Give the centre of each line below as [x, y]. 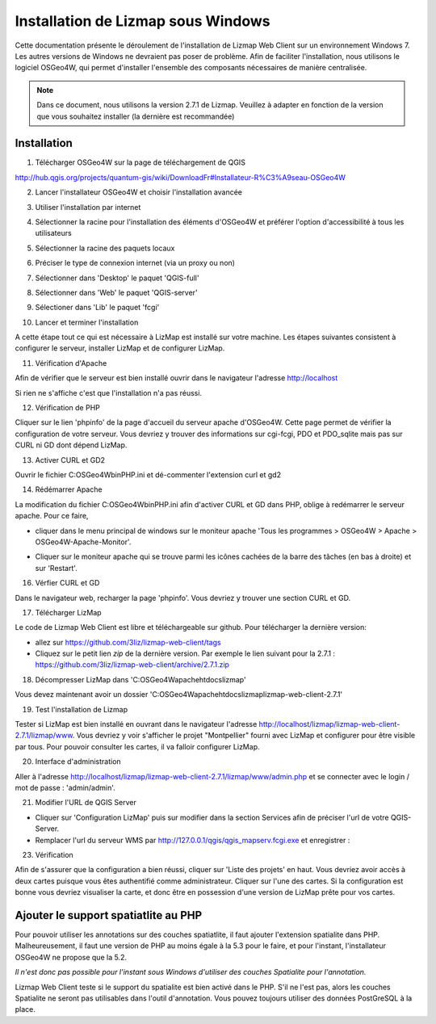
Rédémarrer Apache [69, 489]
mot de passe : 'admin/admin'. [65, 787]
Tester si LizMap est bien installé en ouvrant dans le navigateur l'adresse [136, 724]
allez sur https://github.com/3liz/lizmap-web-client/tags [128, 642]
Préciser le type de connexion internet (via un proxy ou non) [135, 263]
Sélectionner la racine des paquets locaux [105, 248]
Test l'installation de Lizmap [82, 709]
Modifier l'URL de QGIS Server [86, 803]
